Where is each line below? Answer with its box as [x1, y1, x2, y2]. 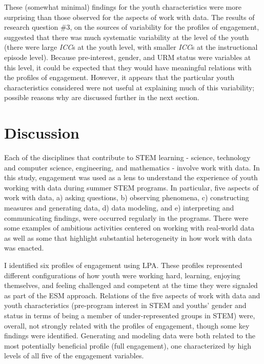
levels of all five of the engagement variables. [4, 350, 144, 361]
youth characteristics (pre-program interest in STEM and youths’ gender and [4, 300, 247, 311]
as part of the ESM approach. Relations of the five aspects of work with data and [4, 290, 260, 300]
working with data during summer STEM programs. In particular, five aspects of [4, 182, 259, 193]
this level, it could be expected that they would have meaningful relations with [4, 62, 252, 72]
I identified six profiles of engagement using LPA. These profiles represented [4, 260, 242, 270]
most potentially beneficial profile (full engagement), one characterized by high [4, 340, 252, 351]
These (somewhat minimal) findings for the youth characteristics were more [4, 2, 241, 12]
